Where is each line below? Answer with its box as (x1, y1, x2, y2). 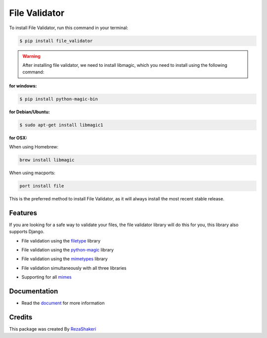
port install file (19, 183, 64, 189)
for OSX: (9, 135, 27, 141)
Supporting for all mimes (21, 274, 72, 280)
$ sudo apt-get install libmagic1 (19, 122, 103, 128)
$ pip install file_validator (19, 38, 93, 44)
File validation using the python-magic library (21, 247, 114, 253)
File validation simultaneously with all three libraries (21, 265, 127, 271)
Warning (22, 53, 41, 59)
